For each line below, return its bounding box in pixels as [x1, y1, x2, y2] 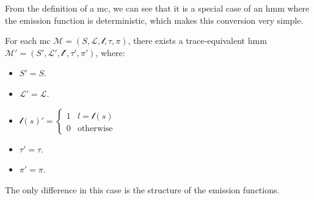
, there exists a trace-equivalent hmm [128, 34, 267, 47]
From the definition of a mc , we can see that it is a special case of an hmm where [5, 2, 310, 14]
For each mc [5, 34, 51, 47]
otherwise [77, 124, 113, 133]
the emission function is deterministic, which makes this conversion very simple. [5, 13, 304, 26]
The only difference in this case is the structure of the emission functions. [5, 183, 280, 196]
